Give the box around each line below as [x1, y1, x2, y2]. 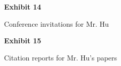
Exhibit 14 [4, 2, 41, 12]
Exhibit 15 [4, 35, 41, 46]
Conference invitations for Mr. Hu [4, 18, 109, 29]
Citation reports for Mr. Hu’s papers [4, 52, 117, 62]
